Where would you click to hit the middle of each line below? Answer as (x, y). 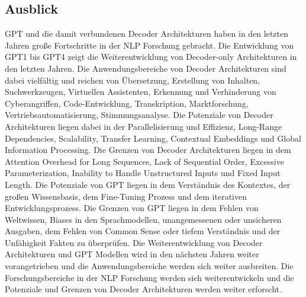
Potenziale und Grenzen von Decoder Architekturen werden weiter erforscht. (143, 289)
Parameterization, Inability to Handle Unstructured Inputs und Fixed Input (143, 173)
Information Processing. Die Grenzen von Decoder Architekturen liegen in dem (148, 150)
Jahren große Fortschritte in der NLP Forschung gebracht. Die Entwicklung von (149, 45)
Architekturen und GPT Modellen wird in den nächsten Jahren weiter (132, 254)
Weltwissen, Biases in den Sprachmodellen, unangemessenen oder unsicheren (143, 219)
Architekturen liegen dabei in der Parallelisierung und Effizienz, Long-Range (144, 126)
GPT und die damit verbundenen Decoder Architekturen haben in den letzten (147, 33)
